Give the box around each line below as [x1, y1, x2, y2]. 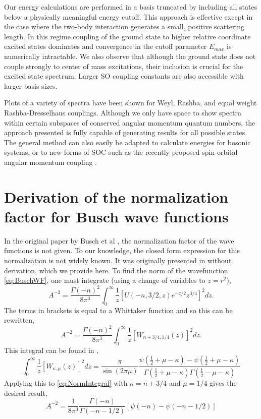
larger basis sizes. [4, 80, 58, 91]
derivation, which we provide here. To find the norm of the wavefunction [4, 265, 228, 275]
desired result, [4, 387, 47, 398]
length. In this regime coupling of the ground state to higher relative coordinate [4, 31, 251, 41]
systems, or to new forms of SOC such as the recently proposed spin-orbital [4, 147, 238, 157]
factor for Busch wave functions [4, 206, 229, 226]
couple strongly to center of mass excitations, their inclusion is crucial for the [4, 61, 243, 71]
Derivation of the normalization [4, 186, 229, 207]
